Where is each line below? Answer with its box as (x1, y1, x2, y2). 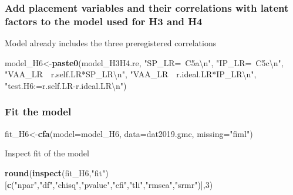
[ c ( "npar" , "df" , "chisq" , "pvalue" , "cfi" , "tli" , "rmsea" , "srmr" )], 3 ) (5, 178, 213, 190)
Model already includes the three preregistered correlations (5, 37, 217, 49)
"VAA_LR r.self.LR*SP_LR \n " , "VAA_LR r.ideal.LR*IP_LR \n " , (5, 68, 257, 80)
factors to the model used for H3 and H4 (5, 13, 203, 28)
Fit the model (5, 104, 72, 119)
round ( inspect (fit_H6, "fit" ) (5, 166, 109, 179)
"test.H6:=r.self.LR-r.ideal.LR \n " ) (5, 79, 127, 91)
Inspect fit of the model (5, 147, 89, 159)
